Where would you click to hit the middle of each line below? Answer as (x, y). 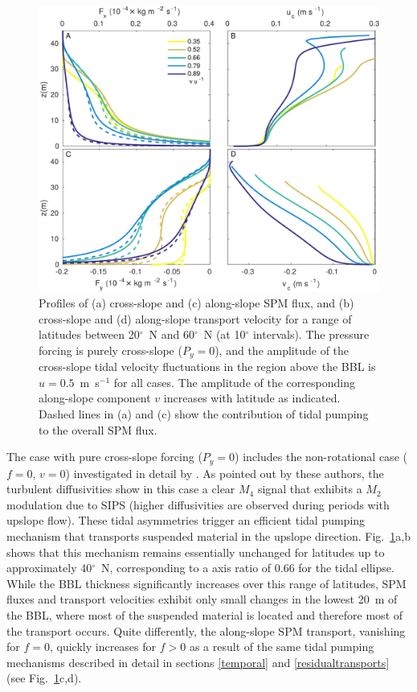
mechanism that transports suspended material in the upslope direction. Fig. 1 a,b (208, 536)
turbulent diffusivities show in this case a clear (121, 489)
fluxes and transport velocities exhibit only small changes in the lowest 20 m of (202, 599)
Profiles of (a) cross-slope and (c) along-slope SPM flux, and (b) (196, 303)
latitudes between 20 (89, 334)
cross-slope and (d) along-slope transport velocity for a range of (195, 318)
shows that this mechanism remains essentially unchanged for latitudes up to (196, 552)
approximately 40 (49, 568)
